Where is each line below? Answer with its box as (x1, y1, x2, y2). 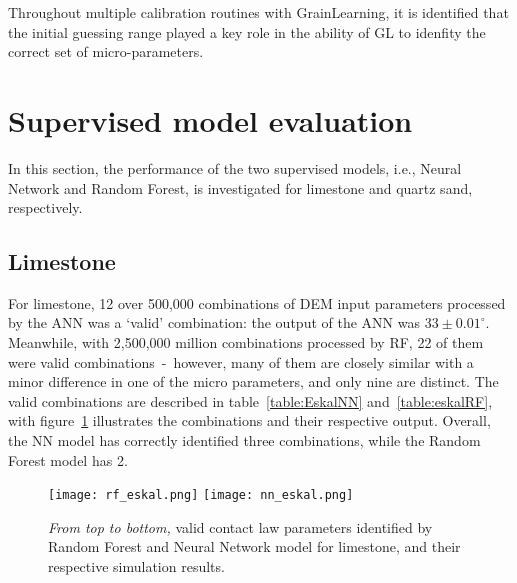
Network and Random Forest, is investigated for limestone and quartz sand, (8, 177, 473, 198)
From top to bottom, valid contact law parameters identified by (48, 516, 433, 537)
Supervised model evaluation (8, 99, 413, 140)
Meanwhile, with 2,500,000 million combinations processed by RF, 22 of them (8, 332, 484, 353)
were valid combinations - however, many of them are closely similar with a (8, 351, 474, 372)
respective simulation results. (48, 556, 225, 577)
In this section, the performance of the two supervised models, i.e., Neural (8, 157, 462, 178)
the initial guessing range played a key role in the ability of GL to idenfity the (8, 21, 486, 42)
